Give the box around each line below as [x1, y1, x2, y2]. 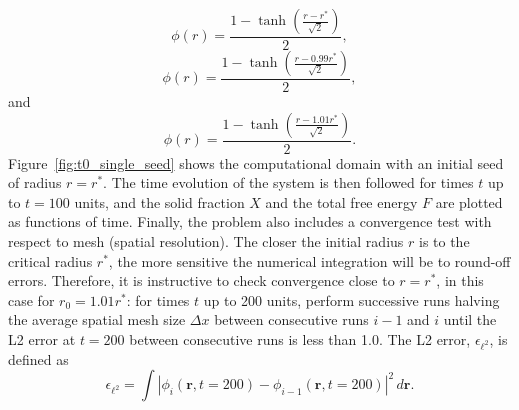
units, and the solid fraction [74, 191, 245, 212]
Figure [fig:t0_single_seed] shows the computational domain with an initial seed [8, 152, 504, 173]
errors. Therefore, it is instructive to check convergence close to [8, 270, 395, 291]
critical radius [8, 250, 93, 271]
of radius [8, 172, 62, 193]
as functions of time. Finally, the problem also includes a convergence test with [8, 211, 492, 232]
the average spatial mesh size [8, 309, 186, 330]
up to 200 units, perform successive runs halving [203, 289, 500, 310]
